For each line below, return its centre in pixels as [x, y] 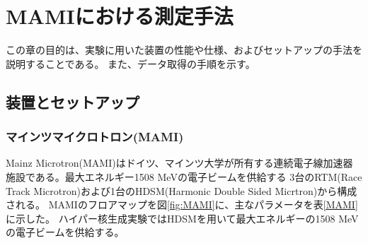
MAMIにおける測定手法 [120, 16]
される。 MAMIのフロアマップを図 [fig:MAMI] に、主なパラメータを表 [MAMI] [182, 205]
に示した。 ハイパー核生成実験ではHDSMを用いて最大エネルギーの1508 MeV [182, 218]
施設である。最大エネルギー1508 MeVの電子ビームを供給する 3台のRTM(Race [184, 176]
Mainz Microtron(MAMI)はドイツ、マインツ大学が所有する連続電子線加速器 [179, 163]
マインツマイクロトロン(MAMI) [95, 137]
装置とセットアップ [73, 101]
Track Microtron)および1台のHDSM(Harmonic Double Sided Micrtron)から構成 [182, 190]
